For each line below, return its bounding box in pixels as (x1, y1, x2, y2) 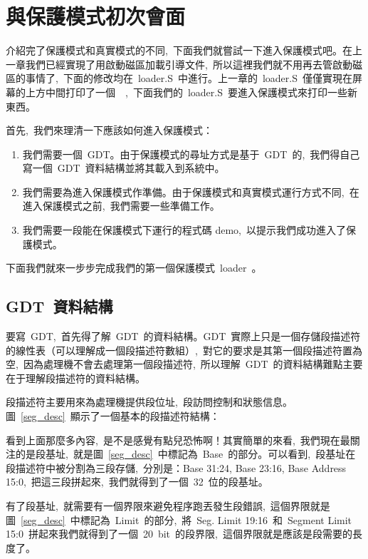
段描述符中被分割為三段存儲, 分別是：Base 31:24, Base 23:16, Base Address (6, 460, 347, 475)
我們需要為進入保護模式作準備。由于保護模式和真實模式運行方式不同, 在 (22, 184, 359, 199)
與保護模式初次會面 (6, 1, 186, 31)
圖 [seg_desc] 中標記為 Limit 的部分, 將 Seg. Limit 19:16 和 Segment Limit (6, 512, 352, 527)
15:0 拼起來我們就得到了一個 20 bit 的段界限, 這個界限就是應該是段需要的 (6, 526, 352, 541)
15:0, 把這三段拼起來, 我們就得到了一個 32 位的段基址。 (6, 474, 268, 489)
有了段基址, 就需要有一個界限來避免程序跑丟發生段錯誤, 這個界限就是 (6, 498, 330, 513)
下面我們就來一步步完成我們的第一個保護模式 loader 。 (6, 260, 262, 275)
